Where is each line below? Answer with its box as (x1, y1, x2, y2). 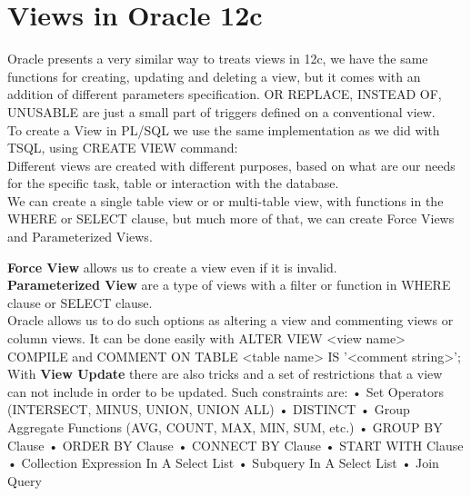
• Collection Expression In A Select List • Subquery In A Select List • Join (7, 453, 439, 472)
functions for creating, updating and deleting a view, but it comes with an (7, 66, 421, 85)
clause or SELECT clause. (7, 293, 153, 312)
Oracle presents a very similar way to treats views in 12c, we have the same (7, 49, 428, 68)
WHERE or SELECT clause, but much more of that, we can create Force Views (7, 209, 455, 228)
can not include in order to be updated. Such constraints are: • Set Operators (7, 382, 445, 401)
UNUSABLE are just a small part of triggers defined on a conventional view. (7, 102, 436, 121)
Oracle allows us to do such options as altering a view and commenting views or (7, 311, 454, 330)
